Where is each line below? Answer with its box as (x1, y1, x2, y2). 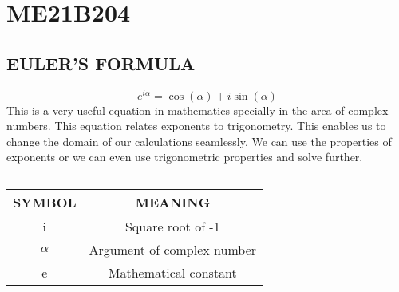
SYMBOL (13, 193, 77, 212)
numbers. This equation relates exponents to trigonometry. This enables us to (6, 117, 386, 134)
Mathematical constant (108, 263, 237, 282)
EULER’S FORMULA (6, 50, 196, 75)
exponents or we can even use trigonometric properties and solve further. (6, 148, 363, 165)
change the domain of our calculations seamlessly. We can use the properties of (6, 132, 392, 149)
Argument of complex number (89, 240, 257, 259)
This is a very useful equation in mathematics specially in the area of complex (6, 101, 389, 118)
